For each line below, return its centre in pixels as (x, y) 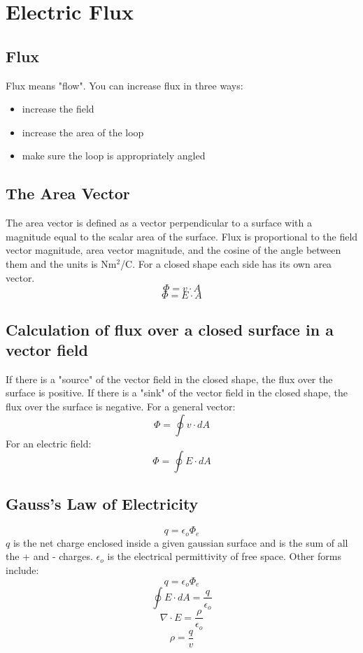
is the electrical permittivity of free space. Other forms (224, 556)
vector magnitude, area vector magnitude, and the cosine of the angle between (173, 250)
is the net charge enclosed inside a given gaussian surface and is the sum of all (180, 542)
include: (22, 569)
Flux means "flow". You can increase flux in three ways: (124, 85)
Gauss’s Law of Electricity (102, 504)
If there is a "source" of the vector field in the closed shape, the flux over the (169, 379)
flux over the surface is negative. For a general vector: (121, 406)
